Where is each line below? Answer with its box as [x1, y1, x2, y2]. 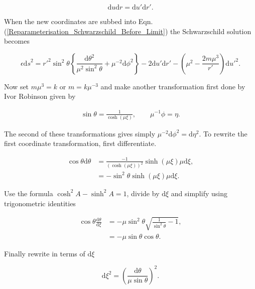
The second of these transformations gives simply [4, 128, 156, 138]
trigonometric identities [4, 198, 76, 208]
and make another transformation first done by [100, 81, 245, 91]
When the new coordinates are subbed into [4, 16, 137, 26]
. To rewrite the [199, 128, 247, 138]
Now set [4, 81, 29, 91]
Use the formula [4, 188, 53, 198]
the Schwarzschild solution [170, 26, 251, 36]
